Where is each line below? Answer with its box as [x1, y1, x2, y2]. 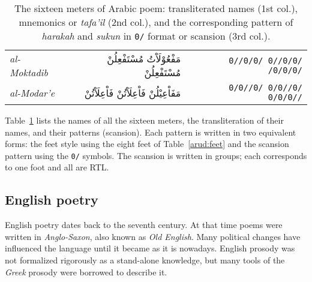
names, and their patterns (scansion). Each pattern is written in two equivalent [5, 125, 296, 138]
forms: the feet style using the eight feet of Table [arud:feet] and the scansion [5, 137, 289, 150]
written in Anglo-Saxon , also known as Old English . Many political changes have [5, 230, 301, 242]
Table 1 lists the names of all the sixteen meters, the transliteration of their [5, 114, 284, 126]
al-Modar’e [10, 85, 55, 100]
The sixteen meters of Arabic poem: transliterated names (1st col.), [14, 1, 298, 15]
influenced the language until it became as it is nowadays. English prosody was [5, 242, 295, 254]
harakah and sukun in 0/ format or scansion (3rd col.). [41, 29, 271, 43]
